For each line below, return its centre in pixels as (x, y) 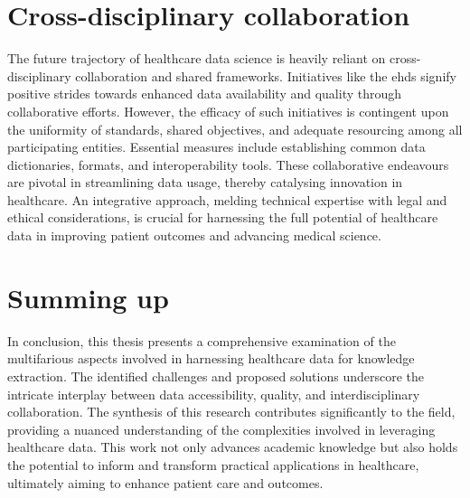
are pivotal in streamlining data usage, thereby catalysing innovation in (205, 182)
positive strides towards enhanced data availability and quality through (205, 94)
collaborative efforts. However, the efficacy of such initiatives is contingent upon (228, 111)
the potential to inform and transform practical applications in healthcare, (213, 464)
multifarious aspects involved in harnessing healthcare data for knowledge (211, 358)
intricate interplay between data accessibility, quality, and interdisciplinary (214, 394)
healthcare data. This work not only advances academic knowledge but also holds (233, 447)
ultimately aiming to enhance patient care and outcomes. (165, 482)
